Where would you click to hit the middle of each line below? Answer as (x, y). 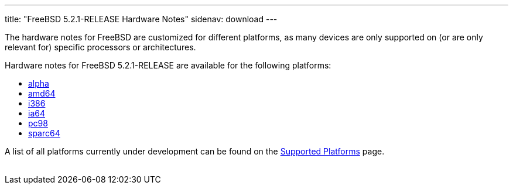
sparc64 (44, 133)
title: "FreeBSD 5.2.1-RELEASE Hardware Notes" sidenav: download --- (141, 19)
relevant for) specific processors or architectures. (100, 47)
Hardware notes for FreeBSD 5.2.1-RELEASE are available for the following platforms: (168, 65)
